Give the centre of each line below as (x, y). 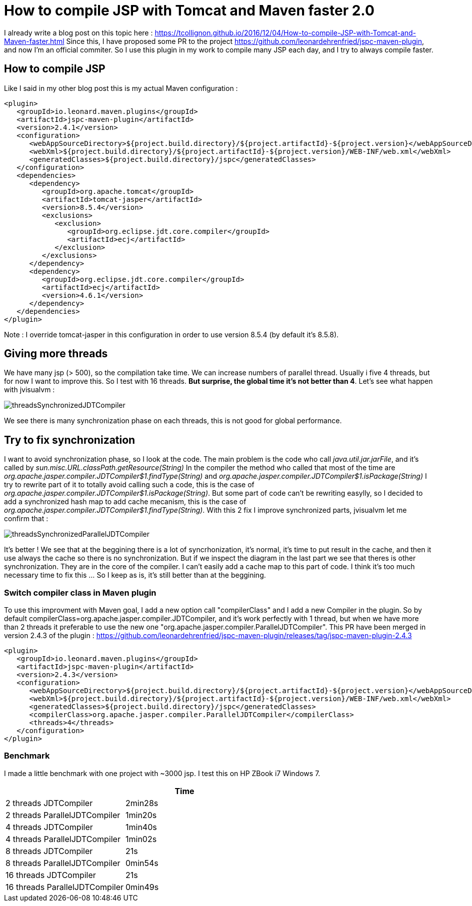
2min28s (142, 803)
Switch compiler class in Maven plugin (80, 592)
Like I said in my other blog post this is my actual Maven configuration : (121, 88)
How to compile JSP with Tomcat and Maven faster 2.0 (189, 10)
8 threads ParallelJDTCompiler (63, 863)
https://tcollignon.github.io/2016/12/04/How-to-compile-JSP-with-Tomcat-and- (285, 32)
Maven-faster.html (34, 41)
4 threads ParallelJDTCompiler (63, 839)
